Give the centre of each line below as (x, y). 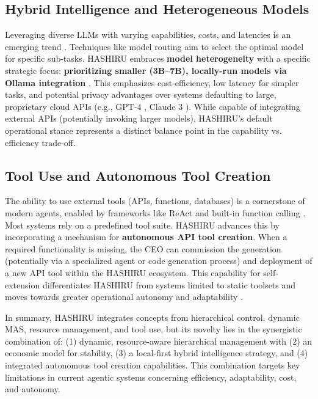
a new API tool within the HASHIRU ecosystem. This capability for (133, 272)
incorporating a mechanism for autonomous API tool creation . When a (146, 237)
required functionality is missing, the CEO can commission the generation (143, 248)
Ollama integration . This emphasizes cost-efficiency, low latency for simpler (152, 82)
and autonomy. (33, 389)
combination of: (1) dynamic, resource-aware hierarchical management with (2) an (159, 341)
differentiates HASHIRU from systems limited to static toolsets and (169, 284)
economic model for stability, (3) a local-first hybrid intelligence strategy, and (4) (157, 353)
